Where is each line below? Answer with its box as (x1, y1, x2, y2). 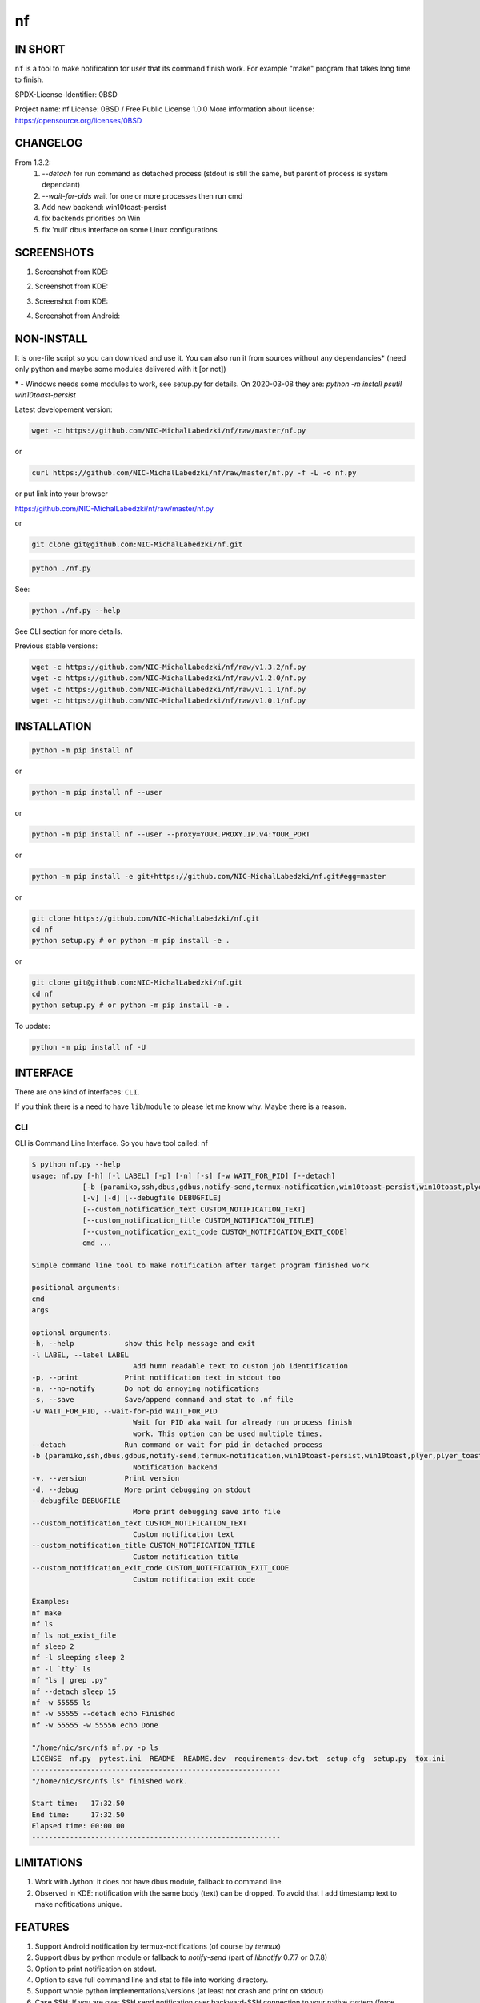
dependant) (42, 180, 81, 190)
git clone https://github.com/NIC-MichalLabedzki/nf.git (31, 913, 260, 923)
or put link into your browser (14, 489, 108, 498)
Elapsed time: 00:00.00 (31, 1821, 126, 1831)
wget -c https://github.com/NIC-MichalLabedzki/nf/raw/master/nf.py (31, 426, 306, 436)
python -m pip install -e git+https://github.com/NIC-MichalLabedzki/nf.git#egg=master (31, 872, 386, 881)
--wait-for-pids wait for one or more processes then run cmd (42, 191, 243, 200)
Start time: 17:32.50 (31, 1799, 126, 1808)
